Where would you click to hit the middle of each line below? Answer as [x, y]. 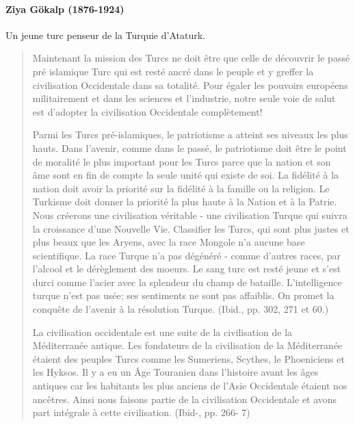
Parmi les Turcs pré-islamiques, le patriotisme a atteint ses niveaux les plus [190, 134]
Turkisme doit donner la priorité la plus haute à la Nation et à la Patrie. [185, 202]
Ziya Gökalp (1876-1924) [65, 9]
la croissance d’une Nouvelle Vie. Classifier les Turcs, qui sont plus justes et [191, 228]
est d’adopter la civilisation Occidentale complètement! [147, 111]
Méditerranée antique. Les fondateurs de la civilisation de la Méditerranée [187, 345]
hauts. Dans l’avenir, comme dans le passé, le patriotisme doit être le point [189, 147]
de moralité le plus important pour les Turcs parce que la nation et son [182, 161]
